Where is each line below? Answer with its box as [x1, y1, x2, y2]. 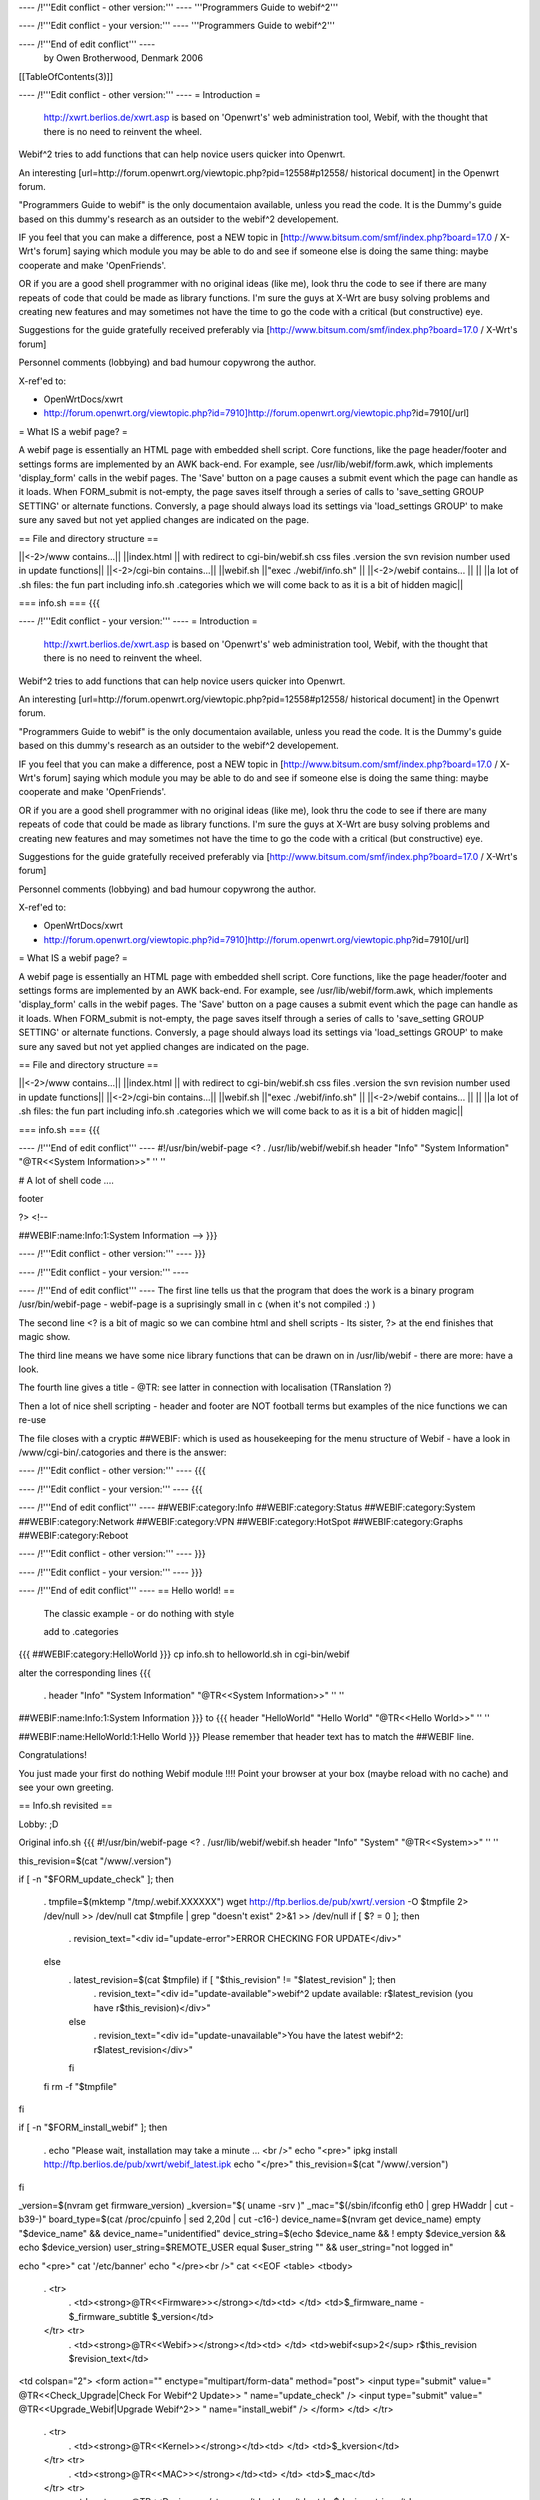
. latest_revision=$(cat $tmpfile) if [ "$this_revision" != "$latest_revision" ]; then [68, 1973, 397, 1985]
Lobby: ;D [18, 1818, 59, 1830]
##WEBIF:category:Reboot [18, 1529, 129, 1541]
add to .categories [43, 1625, 119, 1637]
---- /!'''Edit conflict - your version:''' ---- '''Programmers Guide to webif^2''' [18, 20, 335, 32]
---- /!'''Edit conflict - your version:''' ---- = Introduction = [18, 615, 258, 627]
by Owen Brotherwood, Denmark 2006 [43, 52, 204, 64]
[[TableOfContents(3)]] [18, 70, 114, 82]
